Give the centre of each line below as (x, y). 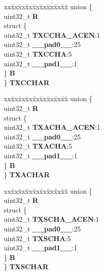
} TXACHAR (27, 175)
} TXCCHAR (27, 82)
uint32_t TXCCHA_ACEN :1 (52, 35)
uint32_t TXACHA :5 (38, 146)
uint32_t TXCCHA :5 (38, 53)
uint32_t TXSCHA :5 (37, 238)
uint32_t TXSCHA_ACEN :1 (52, 219)
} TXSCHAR (26, 267)
